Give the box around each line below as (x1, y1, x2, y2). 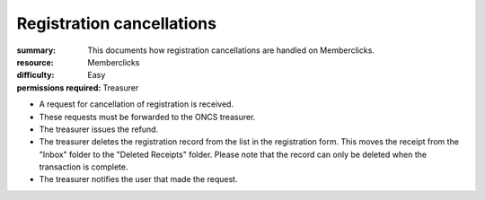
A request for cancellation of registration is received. (39, 99, 234, 109)
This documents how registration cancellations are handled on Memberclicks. (87, 45, 375, 56)
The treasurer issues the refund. (39, 124, 159, 135)
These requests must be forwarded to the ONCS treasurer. (39, 111, 256, 122)
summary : (16, 45, 57, 56)
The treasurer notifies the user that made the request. (39, 174, 238, 185)
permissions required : (16, 82, 101, 93)
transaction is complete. (39, 161, 128, 172)
